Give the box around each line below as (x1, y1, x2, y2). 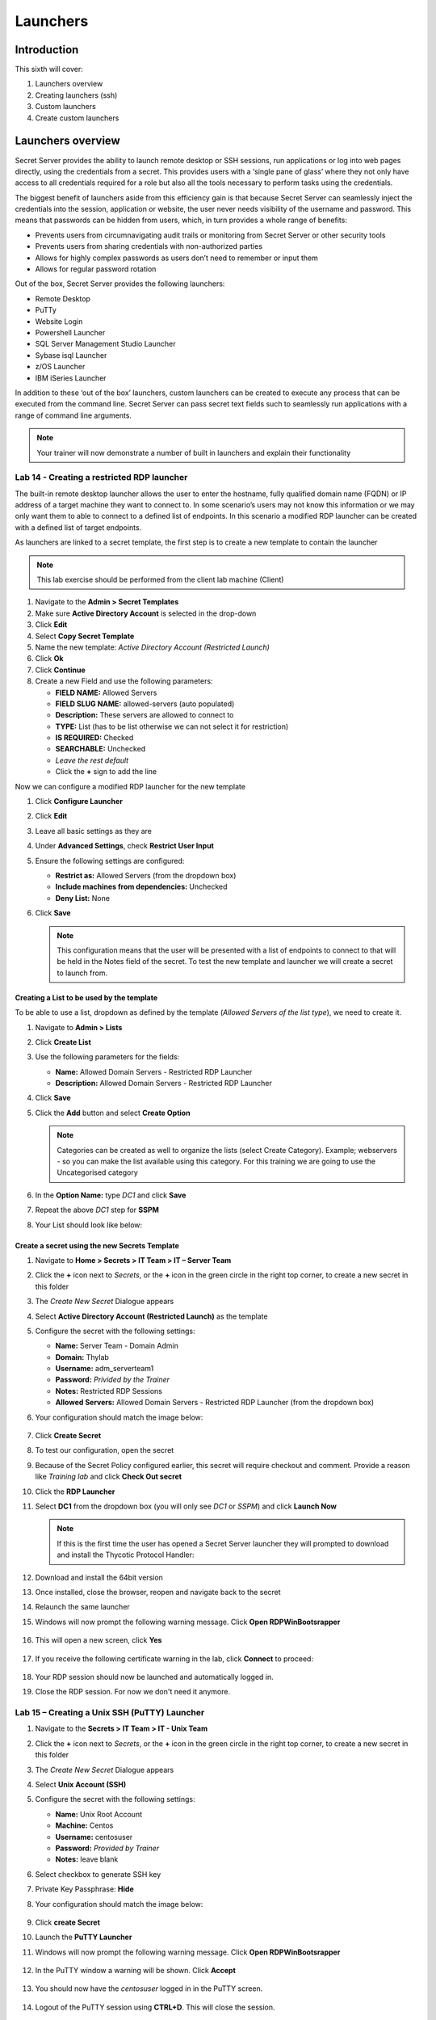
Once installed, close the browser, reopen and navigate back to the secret (35, 1587, 282, 1597)
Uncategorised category (57, 1168, 139, 1177)
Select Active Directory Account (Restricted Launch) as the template (35, 1311, 268, 1321)
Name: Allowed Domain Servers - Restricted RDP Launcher (55, 1067, 253, 1076)
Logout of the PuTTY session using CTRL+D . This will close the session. (35, 2002, 275, 2012)
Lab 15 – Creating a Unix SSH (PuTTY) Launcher (15, 1707, 205, 1719)
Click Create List (35, 1037, 92, 1046)
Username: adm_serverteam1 (55, 1364, 154, 1374)
